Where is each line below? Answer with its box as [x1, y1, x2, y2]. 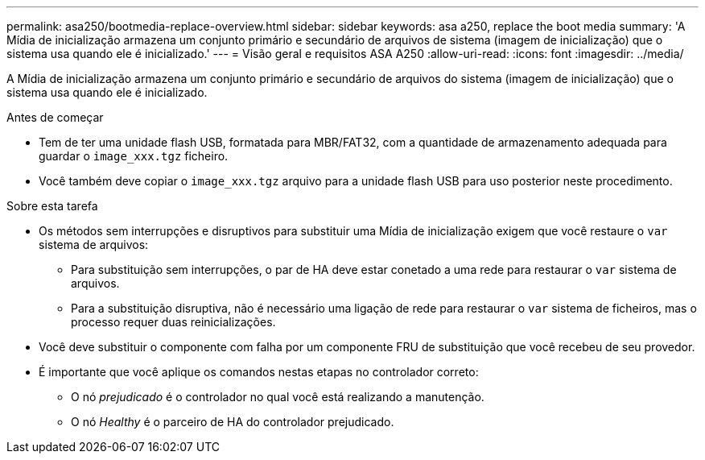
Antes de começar [6, 110, 104, 124]
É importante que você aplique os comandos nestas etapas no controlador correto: [39, 365, 479, 379]
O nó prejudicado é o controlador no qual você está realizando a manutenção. [71, 390, 484, 404]
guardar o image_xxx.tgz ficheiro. [39, 149, 229, 163]
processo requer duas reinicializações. [71, 315, 276, 329]
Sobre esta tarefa [6, 199, 98, 213]
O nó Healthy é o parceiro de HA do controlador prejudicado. [71, 415, 394, 429]
